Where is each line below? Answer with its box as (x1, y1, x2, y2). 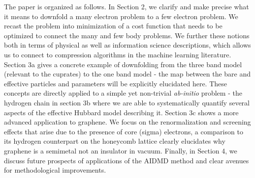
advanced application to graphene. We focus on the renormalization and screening (4, 117, 251, 127)
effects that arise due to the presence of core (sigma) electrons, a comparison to (4, 126, 243, 136)
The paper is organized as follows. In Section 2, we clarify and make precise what (4, 1, 249, 11)
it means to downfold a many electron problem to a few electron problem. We (4, 11, 238, 21)
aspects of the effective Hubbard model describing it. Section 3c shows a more (4, 107, 239, 117)
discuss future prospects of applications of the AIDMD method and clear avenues (4, 155, 249, 165)
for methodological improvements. (4, 165, 106, 175)
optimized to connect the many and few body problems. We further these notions (4, 30, 250, 40)
